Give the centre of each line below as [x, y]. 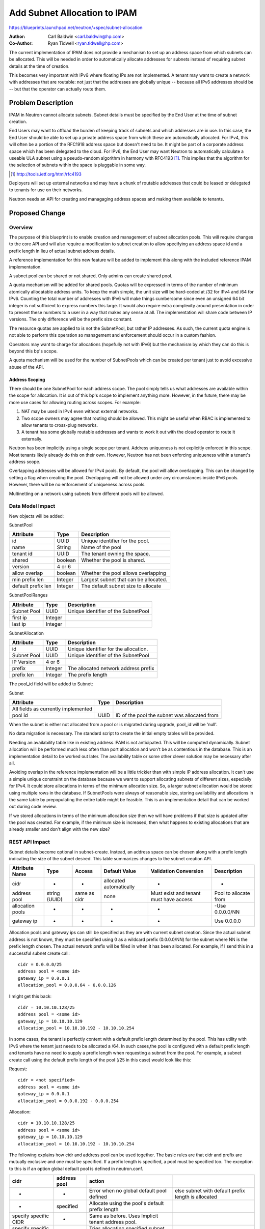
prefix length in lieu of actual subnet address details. [62, 251]
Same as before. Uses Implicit [124, 1216]
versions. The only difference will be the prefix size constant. [71, 319]
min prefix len [28, 580]
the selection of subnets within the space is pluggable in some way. [78, 165]
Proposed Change [37, 213]
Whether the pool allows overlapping [124, 573]
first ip [19, 617]
